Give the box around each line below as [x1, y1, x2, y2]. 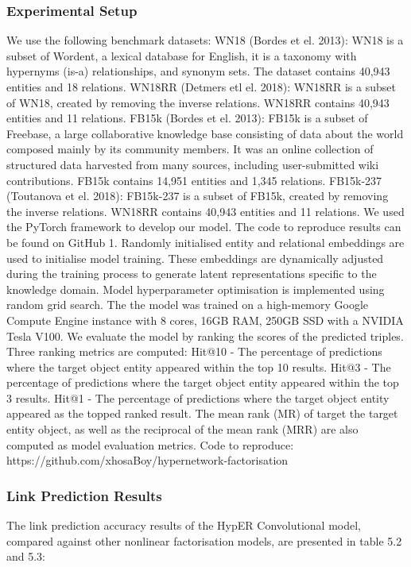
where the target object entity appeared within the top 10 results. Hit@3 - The [6, 358, 391, 375]
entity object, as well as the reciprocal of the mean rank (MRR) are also [6, 421, 359, 438]
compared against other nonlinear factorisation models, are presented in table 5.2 [6, 532, 402, 549]
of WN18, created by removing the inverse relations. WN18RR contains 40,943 [6, 94, 390, 110]
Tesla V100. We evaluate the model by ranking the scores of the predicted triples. [6, 327, 404, 344]
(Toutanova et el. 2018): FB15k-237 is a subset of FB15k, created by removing [6, 187, 389, 204]
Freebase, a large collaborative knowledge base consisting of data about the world [6, 125, 404, 141]
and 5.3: [6, 548, 46, 565]
